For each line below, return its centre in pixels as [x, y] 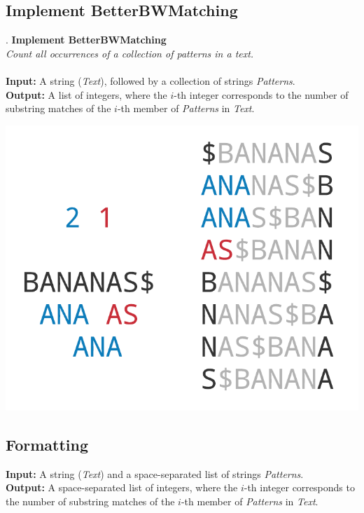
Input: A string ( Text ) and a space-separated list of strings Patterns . [155, 473]
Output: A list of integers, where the [86, 94]
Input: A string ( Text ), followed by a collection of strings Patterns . [150, 80]
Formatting [47, 444]
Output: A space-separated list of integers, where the [122, 487]
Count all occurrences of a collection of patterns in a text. [130, 53]
